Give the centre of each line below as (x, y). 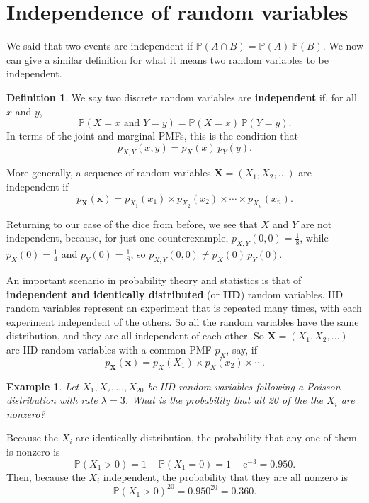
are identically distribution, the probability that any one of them (216, 437)
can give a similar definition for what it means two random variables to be (168, 59)
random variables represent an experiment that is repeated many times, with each (184, 308)
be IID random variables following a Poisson (244, 386)
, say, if (242, 350)
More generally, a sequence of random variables (109, 173)
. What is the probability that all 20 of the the (224, 400)
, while (314, 238)
